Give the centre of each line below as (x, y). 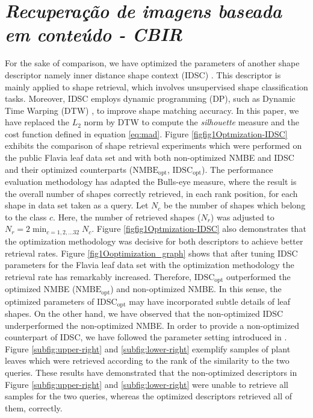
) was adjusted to (242, 217)
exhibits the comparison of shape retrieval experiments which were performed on (153, 145)
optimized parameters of (50, 301)
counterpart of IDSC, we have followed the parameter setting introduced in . (146, 337)
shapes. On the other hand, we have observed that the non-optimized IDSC (144, 313)
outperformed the (258, 276)
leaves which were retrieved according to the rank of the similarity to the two (147, 360)
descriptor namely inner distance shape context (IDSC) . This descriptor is (143, 74)
